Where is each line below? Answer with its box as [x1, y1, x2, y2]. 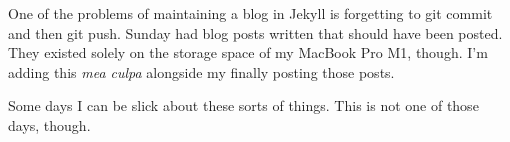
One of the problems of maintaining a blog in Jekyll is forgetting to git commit [8, 3, 493, 23]
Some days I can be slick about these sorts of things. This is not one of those [8, 95, 479, 116]
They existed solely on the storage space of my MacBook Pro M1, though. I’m [8, 42, 488, 63]
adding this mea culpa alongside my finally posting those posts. [8, 61, 395, 82]
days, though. [8, 114, 91, 135]
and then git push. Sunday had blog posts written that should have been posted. [8, 22, 503, 43]
